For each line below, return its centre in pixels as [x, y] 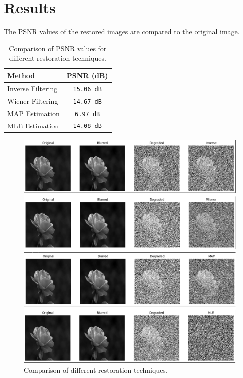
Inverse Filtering [33, 88]
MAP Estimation [34, 113]
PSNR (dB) [87, 75]
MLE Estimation [33, 125]
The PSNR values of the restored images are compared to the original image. [122, 32]
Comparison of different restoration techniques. [96, 369]
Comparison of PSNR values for [58, 48]
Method [21, 75]
